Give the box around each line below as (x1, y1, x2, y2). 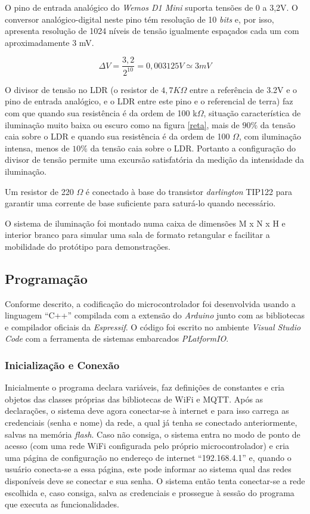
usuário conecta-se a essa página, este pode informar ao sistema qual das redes (5, 463, 292, 475)
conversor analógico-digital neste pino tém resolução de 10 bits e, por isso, (5, 13, 274, 25)
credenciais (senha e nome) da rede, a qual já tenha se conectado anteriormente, (5, 416, 297, 429)
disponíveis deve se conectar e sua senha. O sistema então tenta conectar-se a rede (5, 475, 305, 487)
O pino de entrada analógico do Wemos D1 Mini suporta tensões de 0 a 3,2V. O (5, 1, 298, 13)
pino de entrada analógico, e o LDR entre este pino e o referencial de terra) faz (5, 95, 293, 107)
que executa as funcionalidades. (5, 498, 119, 510)
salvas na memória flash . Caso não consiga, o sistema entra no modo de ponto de (5, 428, 300, 440)
